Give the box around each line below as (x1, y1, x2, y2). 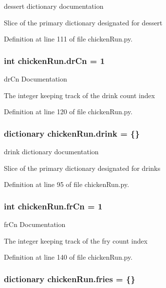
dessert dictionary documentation (4, 1, 104, 11)
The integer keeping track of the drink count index (4, 90, 155, 100)
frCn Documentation (4, 219, 66, 229)
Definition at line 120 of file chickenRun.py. (4, 106, 133, 117)
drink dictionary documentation (4, 146, 99, 156)
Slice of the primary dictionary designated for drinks (4, 163, 161, 173)
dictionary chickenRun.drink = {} (4, 127, 140, 139)
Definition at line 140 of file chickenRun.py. (4, 252, 133, 262)
